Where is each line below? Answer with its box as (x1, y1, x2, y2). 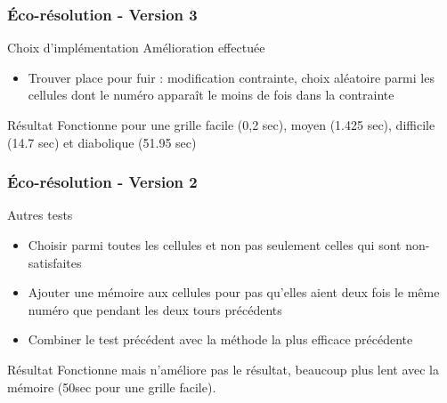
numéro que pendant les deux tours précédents (28, 300, 282, 318)
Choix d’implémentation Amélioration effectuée (7, 38, 265, 57)
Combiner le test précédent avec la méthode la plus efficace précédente (28, 330, 413, 349)
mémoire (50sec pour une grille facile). (7, 377, 216, 396)
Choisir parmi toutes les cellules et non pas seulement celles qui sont (28, 236, 402, 254)
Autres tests (7, 206, 73, 224)
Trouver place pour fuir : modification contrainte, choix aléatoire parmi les (28, 68, 435, 86)
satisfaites (28, 253, 82, 271)
